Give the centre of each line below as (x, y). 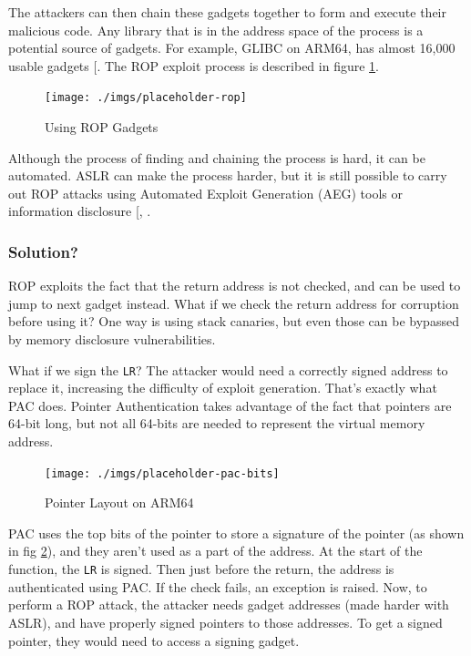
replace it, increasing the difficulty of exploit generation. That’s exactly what (223, 388)
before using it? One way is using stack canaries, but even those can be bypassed (234, 321)
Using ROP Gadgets (102, 127)
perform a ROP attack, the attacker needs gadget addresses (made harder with (229, 605)
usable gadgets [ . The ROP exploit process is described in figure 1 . (194, 65)
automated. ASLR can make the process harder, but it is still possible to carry (228, 175)
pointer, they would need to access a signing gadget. (154, 640)
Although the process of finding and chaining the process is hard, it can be (217, 157)
